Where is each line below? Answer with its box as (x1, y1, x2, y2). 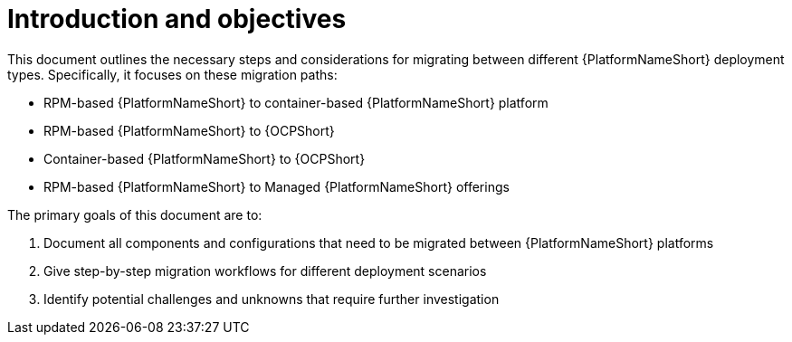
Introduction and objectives (7, 4, 347, 34)
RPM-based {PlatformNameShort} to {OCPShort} (43, 122, 335, 138)
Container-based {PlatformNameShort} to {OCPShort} (43, 150, 366, 166)
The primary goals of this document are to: (7, 206, 262, 223)
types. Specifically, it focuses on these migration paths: (7, 66, 338, 82)
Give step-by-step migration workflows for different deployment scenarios (43, 262, 487, 279)
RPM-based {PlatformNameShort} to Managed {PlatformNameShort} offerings (43, 178, 510, 195)
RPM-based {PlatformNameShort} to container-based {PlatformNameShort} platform (43, 94, 549, 110)
